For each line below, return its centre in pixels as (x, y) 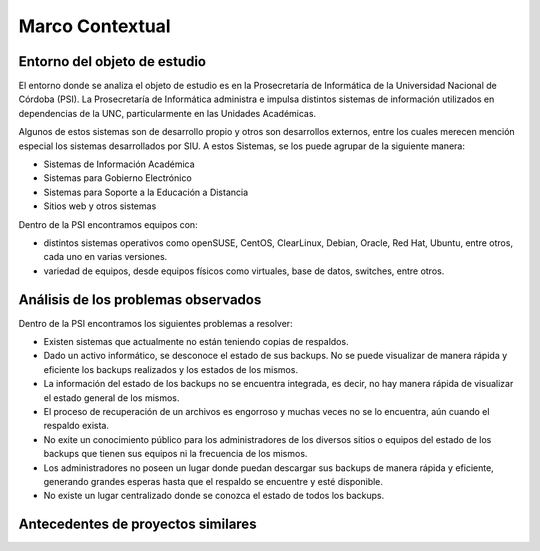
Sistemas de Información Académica (119, 164)
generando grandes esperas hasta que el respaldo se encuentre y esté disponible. (213, 481)
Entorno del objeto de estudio (112, 61)
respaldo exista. (76, 426)
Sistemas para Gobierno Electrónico (117, 178)
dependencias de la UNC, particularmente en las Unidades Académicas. (167, 113)
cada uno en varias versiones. (105, 257)
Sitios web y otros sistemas (100, 206)
